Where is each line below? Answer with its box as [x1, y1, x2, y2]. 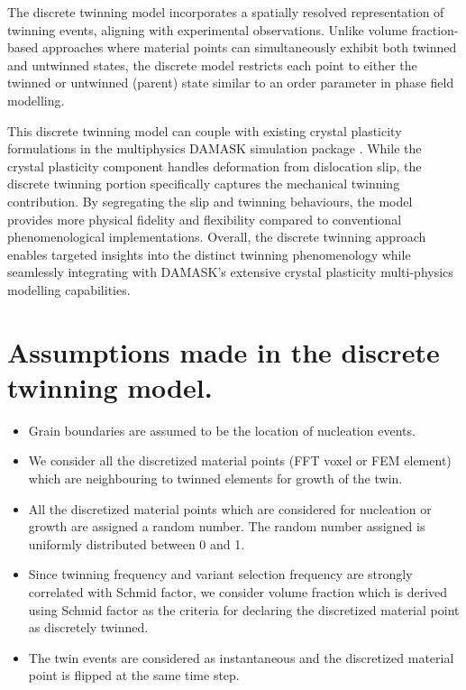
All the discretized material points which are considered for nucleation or [28, 499, 432, 518]
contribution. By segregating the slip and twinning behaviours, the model [7, 191, 413, 210]
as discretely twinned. [28, 618, 149, 637]
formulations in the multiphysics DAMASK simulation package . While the [7, 139, 422, 158]
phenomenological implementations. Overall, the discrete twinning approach [7, 227, 426, 246]
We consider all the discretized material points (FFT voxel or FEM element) [28, 451, 452, 470]
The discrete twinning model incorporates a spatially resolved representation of [7, 3, 444, 21]
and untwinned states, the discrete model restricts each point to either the [7, 55, 417, 74]
